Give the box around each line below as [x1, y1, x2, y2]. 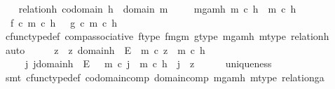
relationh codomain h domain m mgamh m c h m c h [18, 1, 296, 15]
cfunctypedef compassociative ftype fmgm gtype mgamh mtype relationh [5, 29, 329, 43]
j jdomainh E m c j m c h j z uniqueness [25, 56, 272, 71]
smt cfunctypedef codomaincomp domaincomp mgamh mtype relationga [5, 69, 324, 84]
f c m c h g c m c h [10, 15, 118, 29]
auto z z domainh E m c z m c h [5, 42, 205, 57]
